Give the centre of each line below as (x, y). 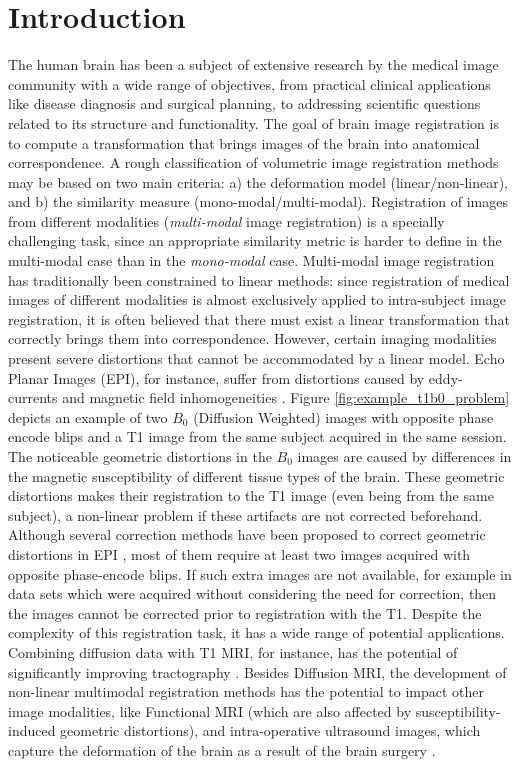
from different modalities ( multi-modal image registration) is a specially (226, 220)
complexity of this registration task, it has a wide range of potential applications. (256, 632)
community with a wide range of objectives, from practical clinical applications (249, 83)
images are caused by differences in (404, 456)
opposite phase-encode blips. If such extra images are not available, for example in (260, 573)
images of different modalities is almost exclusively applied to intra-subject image (257, 299)
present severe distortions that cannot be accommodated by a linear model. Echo (256, 358)
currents (33, 397)
